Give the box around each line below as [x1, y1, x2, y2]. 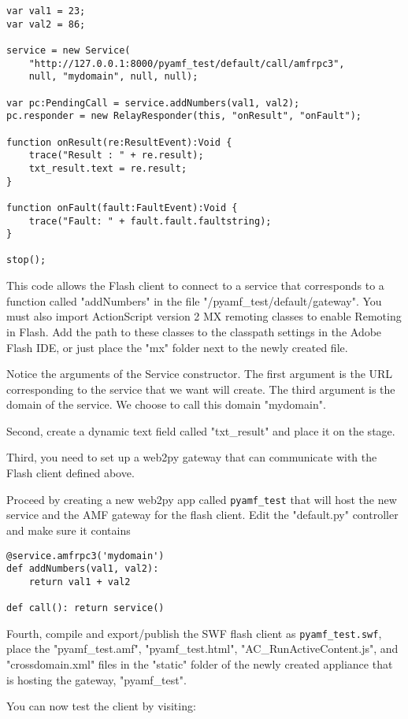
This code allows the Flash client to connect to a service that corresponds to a [6, 277, 384, 294]
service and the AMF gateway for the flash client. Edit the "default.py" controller [6, 506, 399, 523]
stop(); [6, 254, 46, 266]
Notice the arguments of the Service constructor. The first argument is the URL [6, 365, 393, 382]
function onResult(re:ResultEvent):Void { [6, 136, 232, 148]
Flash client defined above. [6, 465, 135, 481]
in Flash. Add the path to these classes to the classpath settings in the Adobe [6, 323, 382, 339]
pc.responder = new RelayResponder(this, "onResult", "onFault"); [6, 110, 362, 122]
